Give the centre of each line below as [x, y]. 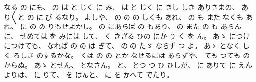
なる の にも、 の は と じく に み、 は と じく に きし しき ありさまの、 [122, 7]
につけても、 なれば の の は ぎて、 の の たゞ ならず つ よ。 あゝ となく [122, 45]
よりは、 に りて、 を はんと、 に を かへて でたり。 [89, 74]
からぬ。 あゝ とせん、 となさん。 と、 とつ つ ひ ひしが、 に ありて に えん [128, 65]
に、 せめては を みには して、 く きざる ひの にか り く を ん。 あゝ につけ [127, 36]
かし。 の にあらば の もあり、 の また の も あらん [158, 26]
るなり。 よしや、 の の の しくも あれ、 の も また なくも [149, 16]
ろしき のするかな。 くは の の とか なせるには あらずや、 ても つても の [131, 55]
